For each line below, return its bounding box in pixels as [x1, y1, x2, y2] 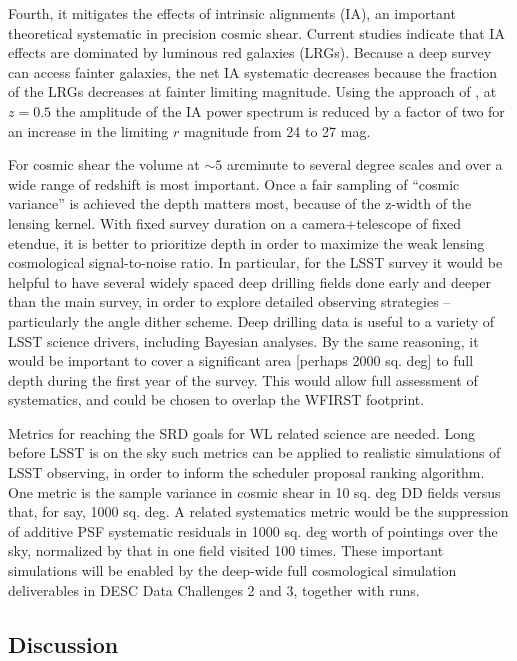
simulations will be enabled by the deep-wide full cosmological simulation [8, 560, 457, 581]
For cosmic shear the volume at [8, 154, 200, 175]
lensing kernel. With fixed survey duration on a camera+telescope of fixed [8, 212, 462, 233]
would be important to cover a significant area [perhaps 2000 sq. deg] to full [8, 350, 474, 371]
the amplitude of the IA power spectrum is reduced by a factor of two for [55, 100, 505, 121]
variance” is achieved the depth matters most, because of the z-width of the [8, 193, 472, 214]
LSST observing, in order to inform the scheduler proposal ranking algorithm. [8, 462, 485, 483]
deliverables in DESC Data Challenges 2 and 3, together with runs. [8, 579, 420, 600]
